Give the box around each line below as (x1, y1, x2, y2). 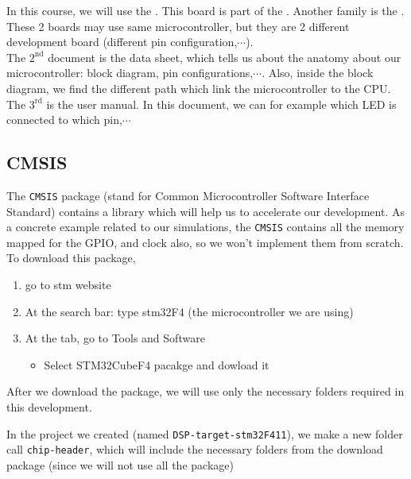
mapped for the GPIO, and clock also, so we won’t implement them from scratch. (6, 234, 404, 250)
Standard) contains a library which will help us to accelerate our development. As (6, 203, 405, 219)
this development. (6, 399, 92, 415)
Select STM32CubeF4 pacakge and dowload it (44, 356, 269, 373)
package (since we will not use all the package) (6, 456, 234, 473)
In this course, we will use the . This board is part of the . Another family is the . (6, 2, 405, 18)
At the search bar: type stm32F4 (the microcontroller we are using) (25, 303, 354, 319)
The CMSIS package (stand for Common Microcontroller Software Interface (6, 187, 370, 203)
